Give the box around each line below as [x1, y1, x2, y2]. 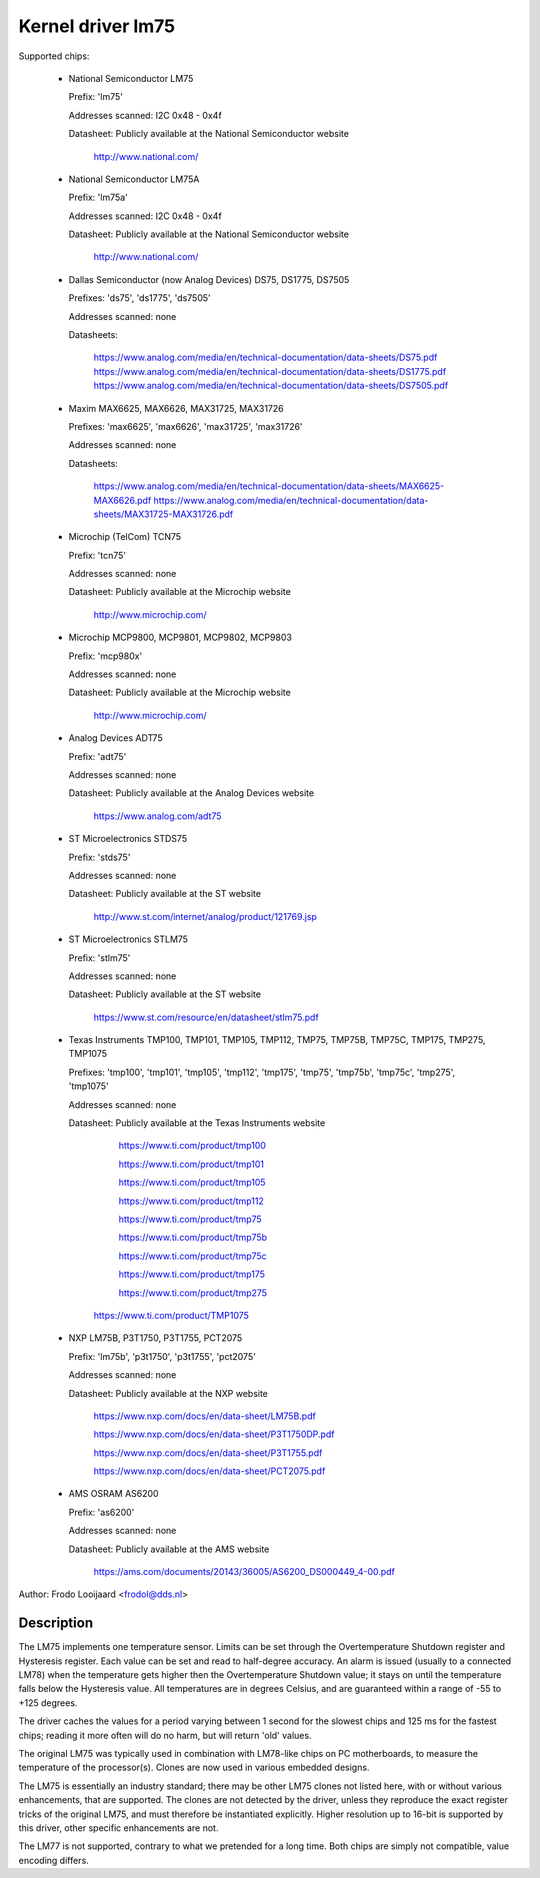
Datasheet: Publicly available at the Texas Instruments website [68, 1117, 326, 1129]
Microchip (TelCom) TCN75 [68, 531, 182, 543]
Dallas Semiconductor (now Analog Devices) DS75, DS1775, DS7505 [68, 273, 350, 285]
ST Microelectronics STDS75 [68, 833, 188, 845]
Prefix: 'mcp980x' [68, 650, 143, 662]
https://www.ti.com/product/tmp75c [118, 1250, 267, 1262]
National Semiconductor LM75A [68, 173, 200, 185]
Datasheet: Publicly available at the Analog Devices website [68, 787, 315, 799]
